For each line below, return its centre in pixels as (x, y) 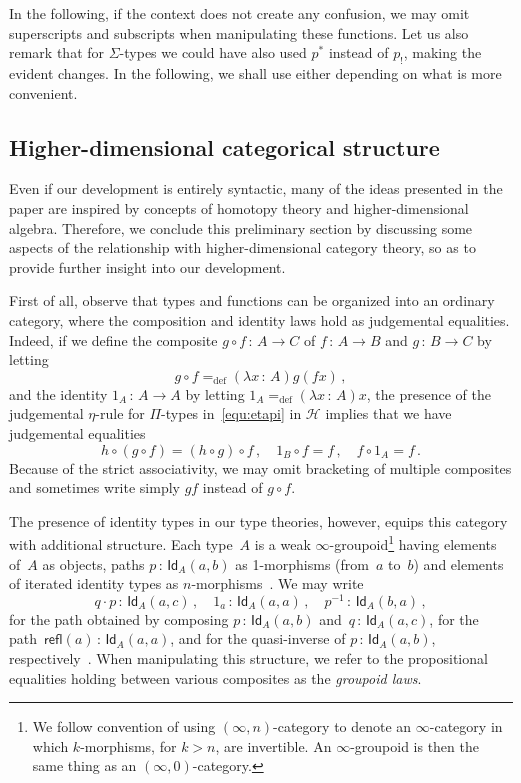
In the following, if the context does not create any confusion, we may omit (239, 13)
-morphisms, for (128, 745)
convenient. (43, 92)
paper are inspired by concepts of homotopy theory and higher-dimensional (239, 207)
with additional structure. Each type (121, 543)
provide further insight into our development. (147, 266)
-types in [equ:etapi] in (231, 413)
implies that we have (388, 413)
